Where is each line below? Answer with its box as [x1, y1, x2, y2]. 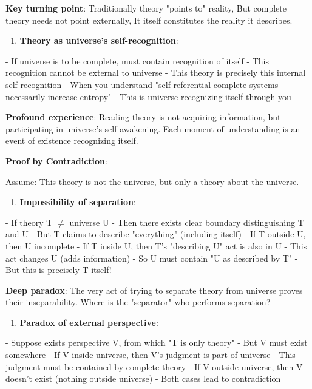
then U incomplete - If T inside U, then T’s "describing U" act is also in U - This [5, 239, 307, 252]
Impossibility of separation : [19, 195, 136, 208]
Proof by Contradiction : [5, 154, 107, 167]
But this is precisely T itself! [5, 263, 112, 276]
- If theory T [5, 215, 53, 228]
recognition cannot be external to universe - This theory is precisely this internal [5, 66, 306, 79]
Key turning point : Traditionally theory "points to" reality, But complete [5, 2, 287, 14]
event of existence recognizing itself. [5, 134, 138, 147]
